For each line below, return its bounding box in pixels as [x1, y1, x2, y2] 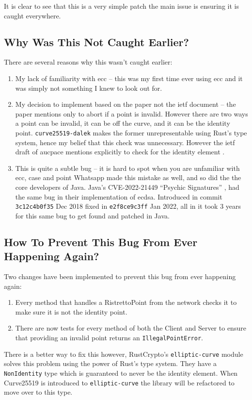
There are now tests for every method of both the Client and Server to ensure [15, 323, 246, 333]
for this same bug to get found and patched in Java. [15, 210, 170, 220]
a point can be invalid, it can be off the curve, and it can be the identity [15, 118, 230, 128]
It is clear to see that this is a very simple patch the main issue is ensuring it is [4, 1, 239, 11]
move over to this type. [4, 387, 73, 397]
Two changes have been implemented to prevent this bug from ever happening [4, 271, 236, 282]
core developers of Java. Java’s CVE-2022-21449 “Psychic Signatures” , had [15, 182, 239, 192]
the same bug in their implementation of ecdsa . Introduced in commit [15, 191, 222, 201]
